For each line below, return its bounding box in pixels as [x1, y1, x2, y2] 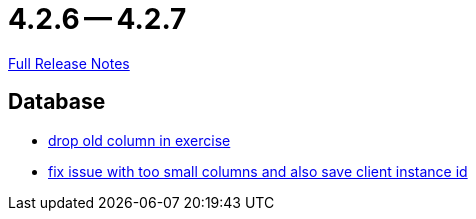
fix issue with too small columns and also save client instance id [48, 162, 468, 180]
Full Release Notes [8, 54, 130, 72]
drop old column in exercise [48, 131, 231, 149]
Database [8, 89, 106, 115]
